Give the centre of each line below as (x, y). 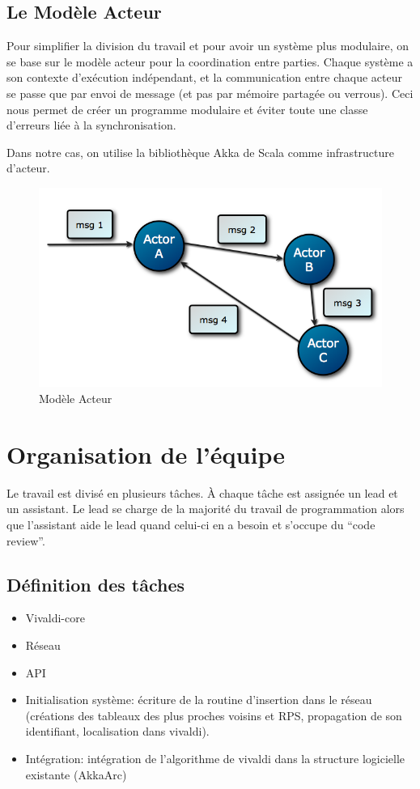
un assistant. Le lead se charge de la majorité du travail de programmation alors (206, 509)
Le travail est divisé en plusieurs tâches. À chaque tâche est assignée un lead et (202, 492)
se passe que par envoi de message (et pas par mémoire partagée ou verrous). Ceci (210, 93)
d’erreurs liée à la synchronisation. (91, 125)
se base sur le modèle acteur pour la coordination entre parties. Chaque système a (210, 61)
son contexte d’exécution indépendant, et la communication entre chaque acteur (204, 77)
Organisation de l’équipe (146, 454)
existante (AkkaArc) (76, 774)
